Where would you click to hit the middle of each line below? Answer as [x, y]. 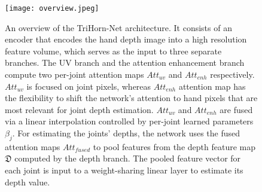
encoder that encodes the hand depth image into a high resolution [126, 39]
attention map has [212, 86]
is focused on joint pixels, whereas [89, 86]
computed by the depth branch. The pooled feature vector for [128, 158]
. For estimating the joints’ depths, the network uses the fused [126, 133]
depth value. [28, 182]
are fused [236, 109]
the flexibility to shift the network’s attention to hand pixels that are [131, 98]
